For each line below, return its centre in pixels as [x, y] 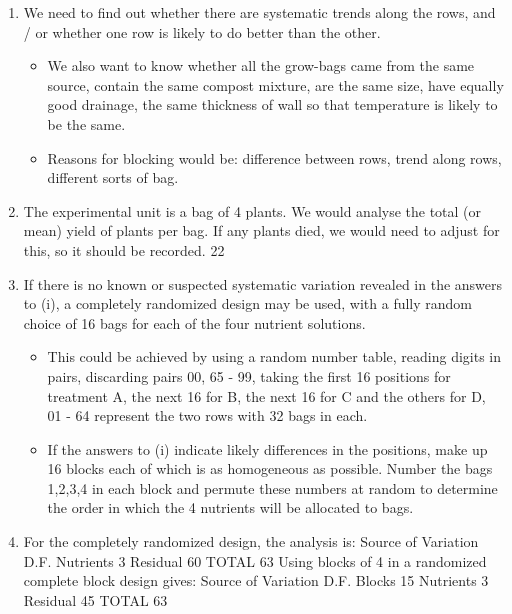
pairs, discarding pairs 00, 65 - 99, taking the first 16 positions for [249, 375]
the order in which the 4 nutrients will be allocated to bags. [230, 507]
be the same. [86, 123]
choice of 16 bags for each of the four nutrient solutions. [194, 322]
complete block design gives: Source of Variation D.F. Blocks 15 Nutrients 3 [256, 580]
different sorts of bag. [113, 177]
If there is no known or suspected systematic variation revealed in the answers [263, 283]
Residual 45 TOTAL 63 [95, 599]
